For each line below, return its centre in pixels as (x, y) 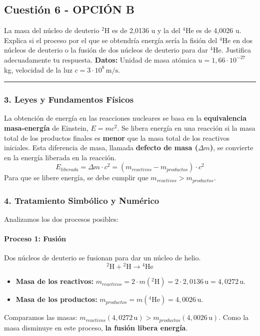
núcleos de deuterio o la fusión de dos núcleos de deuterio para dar (106, 50)
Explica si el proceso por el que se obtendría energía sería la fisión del (111, 40)
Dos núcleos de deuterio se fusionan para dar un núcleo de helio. (102, 258)
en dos (242, 40)
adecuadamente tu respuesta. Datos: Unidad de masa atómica (100, 59)
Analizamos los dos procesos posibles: (61, 219)
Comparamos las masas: (41, 317)
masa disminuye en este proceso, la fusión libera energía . (96, 327)
